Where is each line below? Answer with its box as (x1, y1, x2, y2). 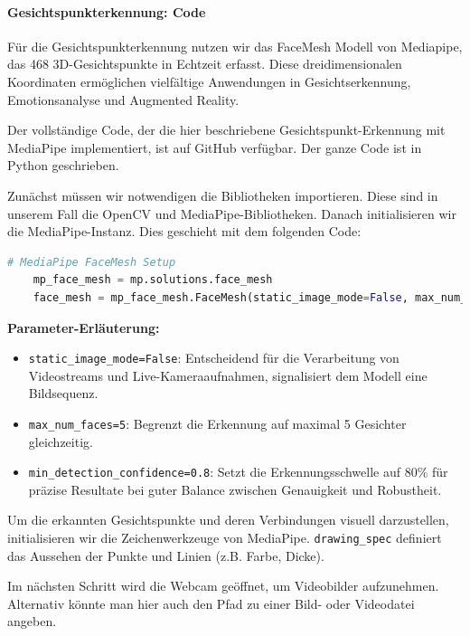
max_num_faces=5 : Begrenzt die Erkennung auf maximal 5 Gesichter (28, 413, 407, 432)
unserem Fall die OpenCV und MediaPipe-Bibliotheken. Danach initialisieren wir (7, 204, 456, 223)
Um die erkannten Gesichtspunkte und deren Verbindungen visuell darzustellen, (7, 510, 449, 529)
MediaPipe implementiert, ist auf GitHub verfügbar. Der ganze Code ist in (7, 138, 422, 157)
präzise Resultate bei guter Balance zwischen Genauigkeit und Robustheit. (28, 479, 442, 498)
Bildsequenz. (28, 384, 99, 403)
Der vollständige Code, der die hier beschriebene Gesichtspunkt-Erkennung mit (7, 120, 446, 139)
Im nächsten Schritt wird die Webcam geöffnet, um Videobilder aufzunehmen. (7, 576, 439, 595)
